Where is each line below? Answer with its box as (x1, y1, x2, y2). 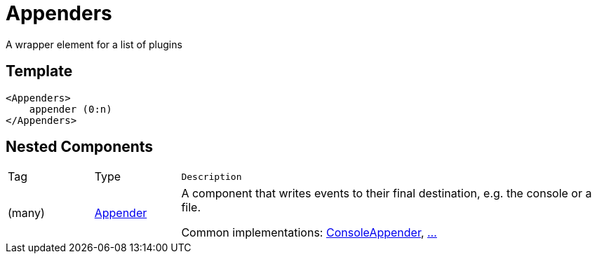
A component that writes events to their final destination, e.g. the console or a (181, 186, 592, 201)
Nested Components (6, 138, 154, 156)
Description (181, 171, 242, 182)
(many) (8, 206, 45, 220)
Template (6, 62, 73, 80)
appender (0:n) (29, 103, 112, 115)
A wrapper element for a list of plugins (6, 38, 182, 50)
